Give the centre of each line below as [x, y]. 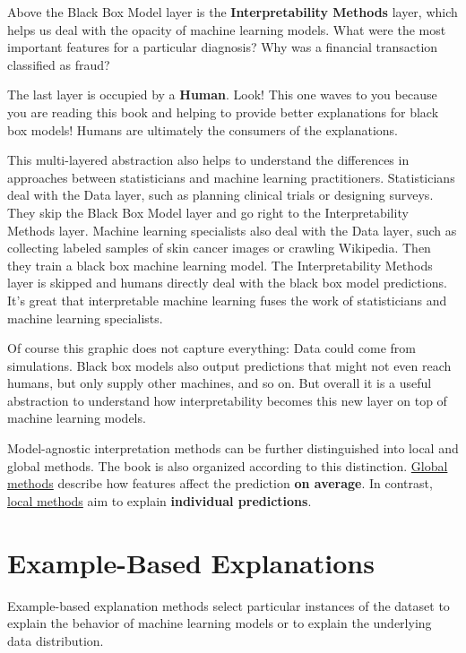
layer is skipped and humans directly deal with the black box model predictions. [227, 283]
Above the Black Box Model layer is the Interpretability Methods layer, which [233, 12]
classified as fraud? [59, 64]
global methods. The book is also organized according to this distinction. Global [228, 465]
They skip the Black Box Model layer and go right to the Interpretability [208, 212]
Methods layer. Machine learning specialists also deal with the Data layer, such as [232, 230]
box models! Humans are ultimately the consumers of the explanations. [203, 129]
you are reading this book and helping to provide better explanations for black [223, 112]
